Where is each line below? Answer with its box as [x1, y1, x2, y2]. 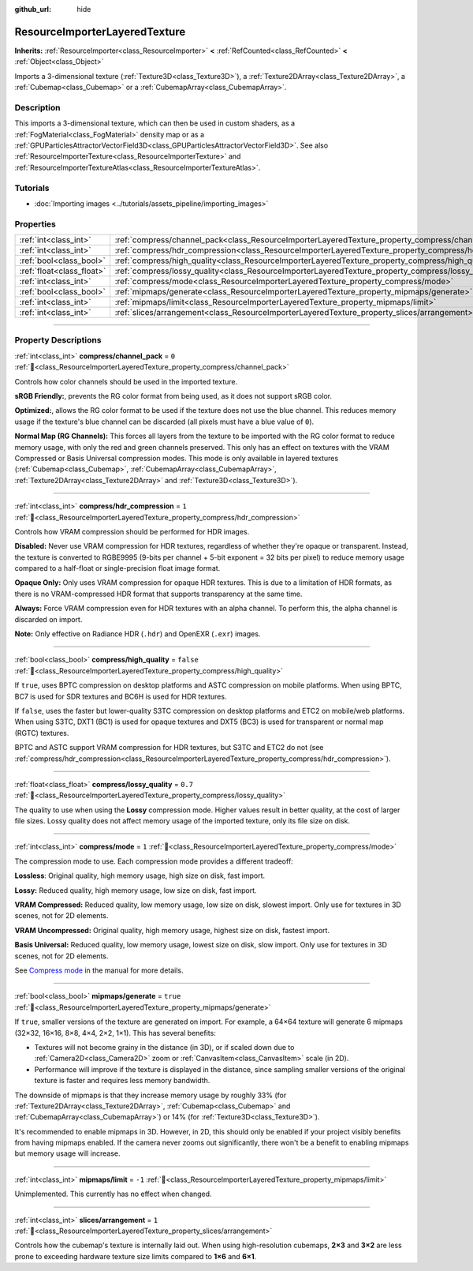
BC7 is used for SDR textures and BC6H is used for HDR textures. [14, 692, 227, 701]
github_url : [14, 5, 51, 13]
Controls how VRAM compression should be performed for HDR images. [14, 527, 250, 536]
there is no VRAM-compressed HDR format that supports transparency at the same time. [14, 589, 303, 598]
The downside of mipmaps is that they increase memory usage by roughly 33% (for [14, 1090, 287, 1100]
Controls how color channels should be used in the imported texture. [14, 377, 238, 386]
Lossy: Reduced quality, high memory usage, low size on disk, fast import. [14, 885, 257, 895]
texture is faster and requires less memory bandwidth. [34, 1076, 210, 1085]
